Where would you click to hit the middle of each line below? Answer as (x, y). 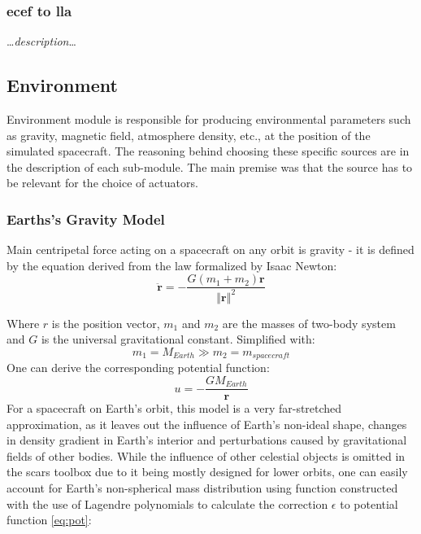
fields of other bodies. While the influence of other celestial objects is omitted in (206, 455)
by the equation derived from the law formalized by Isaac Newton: (172, 265)
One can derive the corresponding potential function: (138, 368)
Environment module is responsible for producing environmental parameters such (209, 119)
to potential (369, 503)
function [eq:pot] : (49, 520)
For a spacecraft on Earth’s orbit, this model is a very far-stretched (174, 408)
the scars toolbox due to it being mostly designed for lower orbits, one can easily (207, 472)
